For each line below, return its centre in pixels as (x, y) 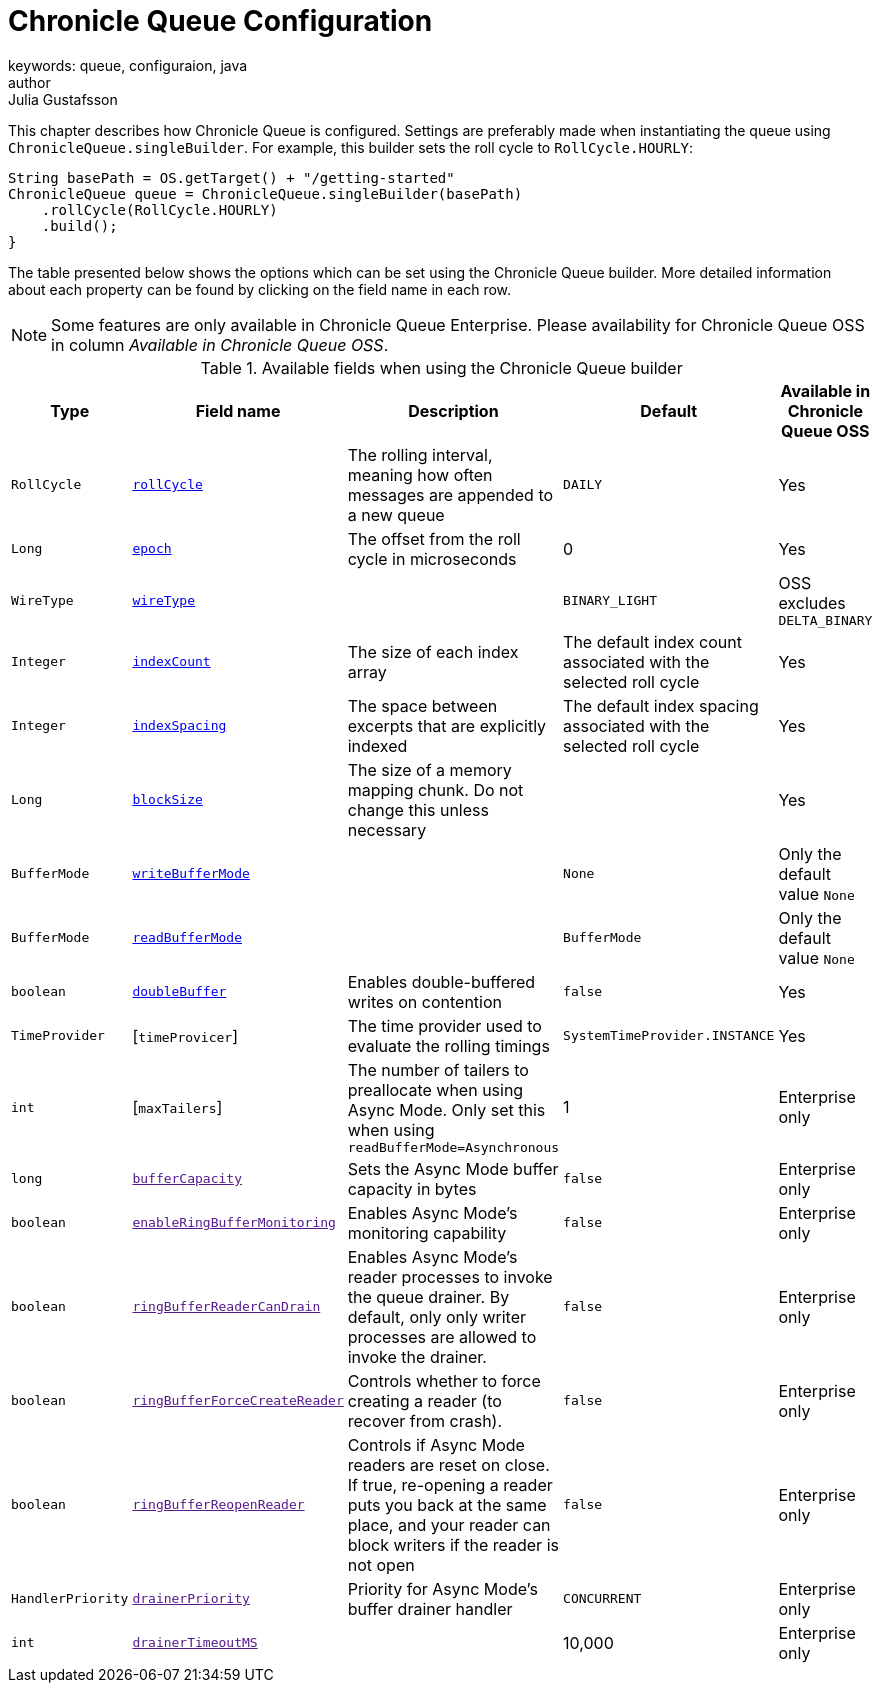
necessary (387, 829)
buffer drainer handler (430, 1608)
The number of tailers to (438, 1069)
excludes (812, 602)
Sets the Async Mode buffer (453, 1168)
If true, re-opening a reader (450, 1484)
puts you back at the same (447, 1504)
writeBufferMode (191, 874)
